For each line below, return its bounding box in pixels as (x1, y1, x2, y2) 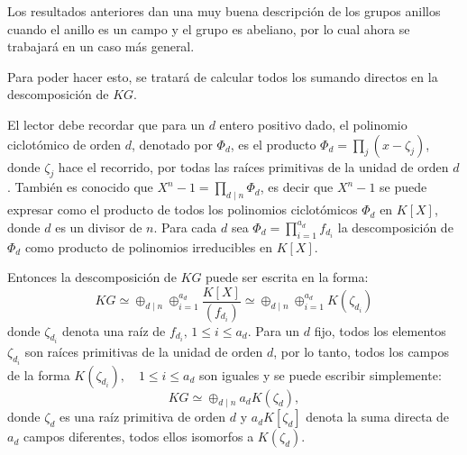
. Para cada (153, 217, 217, 236)
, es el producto (230, 134, 316, 153)
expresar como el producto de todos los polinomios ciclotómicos (7, 200, 358, 219)
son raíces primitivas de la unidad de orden (24, 342, 263, 361)
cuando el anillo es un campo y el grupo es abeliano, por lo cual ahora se (7, 19, 410, 38)
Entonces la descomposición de (7, 268, 177, 287)
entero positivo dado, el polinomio (219, 114, 407, 133)
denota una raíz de (61, 321, 166, 340)
